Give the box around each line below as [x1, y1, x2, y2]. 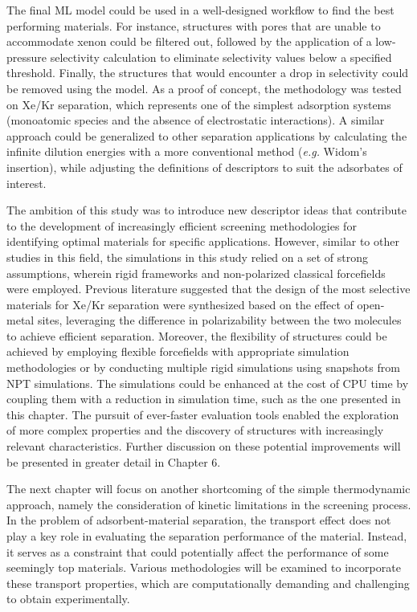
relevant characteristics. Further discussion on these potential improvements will [6, 438, 401, 455]
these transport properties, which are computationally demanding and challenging [6, 574, 410, 591]
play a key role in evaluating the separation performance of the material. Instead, [6, 528, 407, 544]
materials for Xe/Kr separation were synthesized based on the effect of [6, 296, 354, 312]
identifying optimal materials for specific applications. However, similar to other [6, 233, 399, 250]
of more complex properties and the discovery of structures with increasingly [6, 422, 384, 439]
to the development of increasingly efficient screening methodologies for [6, 217, 357, 234]
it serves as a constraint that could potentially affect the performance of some [6, 543, 389, 560]
